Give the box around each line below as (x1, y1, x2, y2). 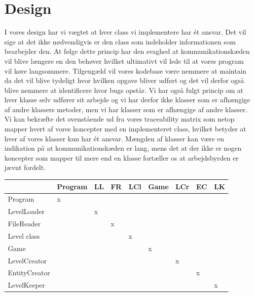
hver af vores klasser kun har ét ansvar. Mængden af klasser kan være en (4, 133, 224, 143)
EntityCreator (8, 267, 50, 278)
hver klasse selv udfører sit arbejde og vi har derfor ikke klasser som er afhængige (4, 94, 251, 105)
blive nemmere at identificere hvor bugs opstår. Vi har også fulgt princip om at (4, 85, 244, 95)
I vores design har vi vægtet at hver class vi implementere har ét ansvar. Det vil (4, 27, 246, 37)
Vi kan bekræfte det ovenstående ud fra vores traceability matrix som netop (4, 114, 235, 124)
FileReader (8, 218, 41, 229)
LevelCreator (8, 255, 47, 265)
